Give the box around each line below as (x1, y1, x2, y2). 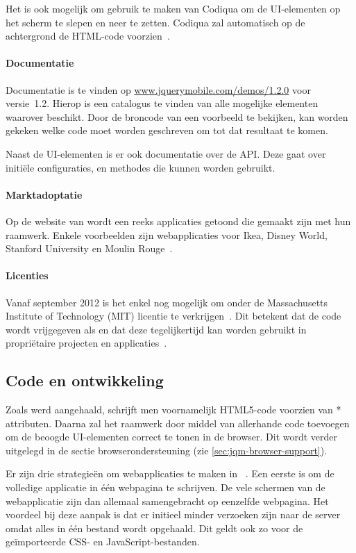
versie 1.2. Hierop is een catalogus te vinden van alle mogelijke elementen (6, 96, 319, 110)
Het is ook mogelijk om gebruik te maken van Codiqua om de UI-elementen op (6, 1, 341, 15)
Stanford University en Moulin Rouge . (6, 241, 173, 256)
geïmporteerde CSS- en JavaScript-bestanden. (6, 534, 200, 549)
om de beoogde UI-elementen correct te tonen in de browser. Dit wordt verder (6, 429, 338, 444)
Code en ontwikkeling (6, 370, 164, 391)
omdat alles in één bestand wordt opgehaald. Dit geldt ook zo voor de (6, 520, 303, 535)
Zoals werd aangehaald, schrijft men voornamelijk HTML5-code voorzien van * (6, 402, 341, 417)
